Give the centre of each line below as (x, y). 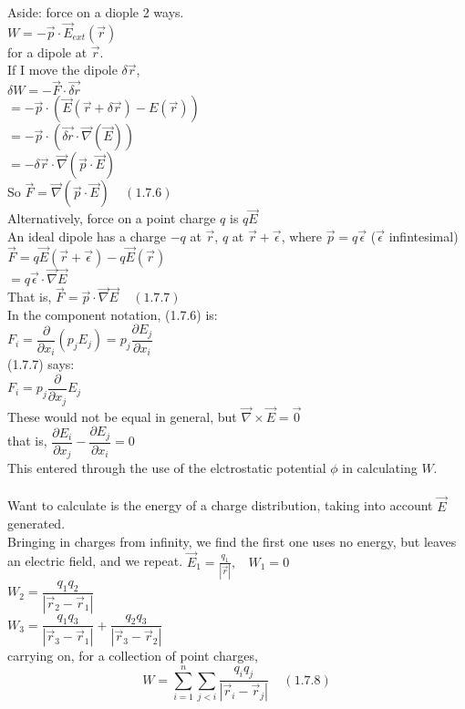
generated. (36, 524)
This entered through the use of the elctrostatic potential (167, 468)
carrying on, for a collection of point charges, (133, 656)
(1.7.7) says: (41, 364)
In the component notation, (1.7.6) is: (113, 314)
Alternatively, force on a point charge (112, 218)
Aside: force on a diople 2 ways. (96, 12)
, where (301, 236)
